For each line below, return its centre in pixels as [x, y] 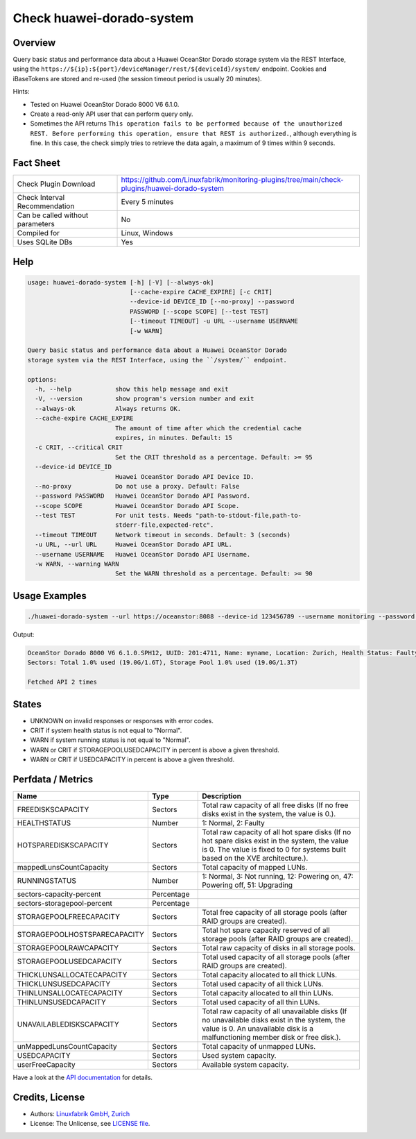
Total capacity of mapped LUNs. [255, 868]
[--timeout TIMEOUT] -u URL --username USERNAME [214, 321]
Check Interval [41, 198]
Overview [34, 43]
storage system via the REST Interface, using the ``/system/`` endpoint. [157, 360]
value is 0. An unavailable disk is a [258, 1029]
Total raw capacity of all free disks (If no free [275, 805]
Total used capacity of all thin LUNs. [261, 1002]
